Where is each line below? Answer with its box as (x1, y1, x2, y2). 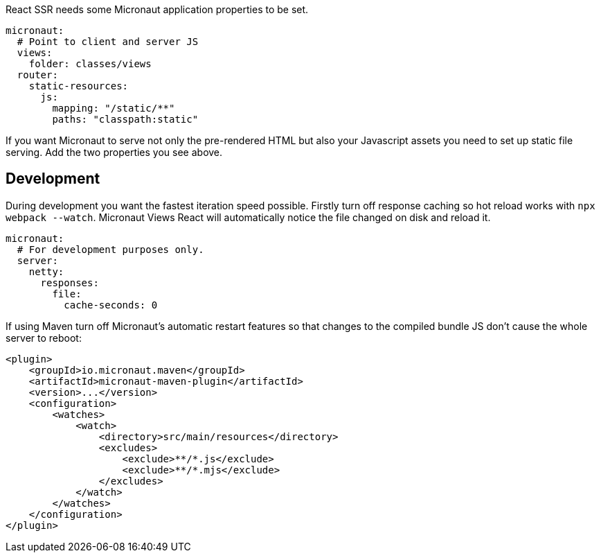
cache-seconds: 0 (64, 299, 158, 311)
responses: (40, 277, 99, 288)
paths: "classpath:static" (52, 114, 199, 125)
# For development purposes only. (17, 243, 204, 255)
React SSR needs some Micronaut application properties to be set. (6, 3, 309, 15)
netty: (28, 265, 64, 277)
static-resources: (28, 80, 129, 91)
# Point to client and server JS (17, 36, 199, 47)
